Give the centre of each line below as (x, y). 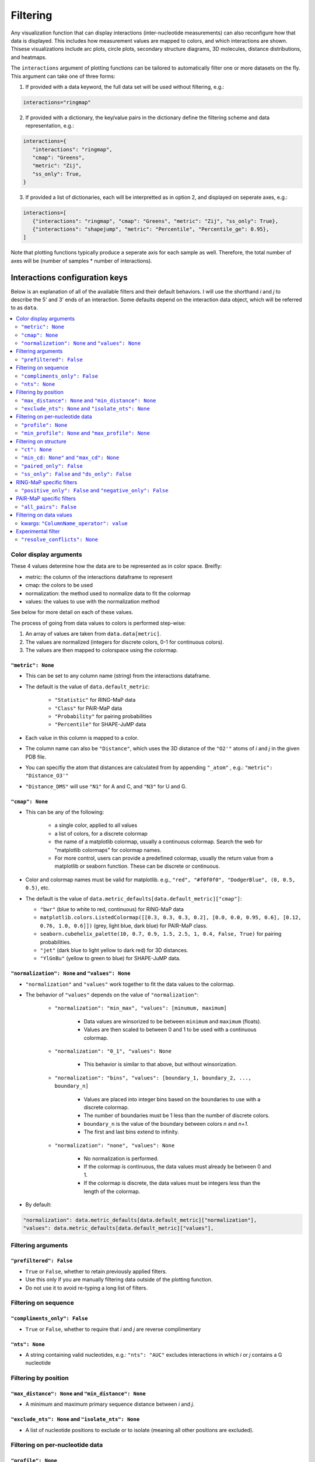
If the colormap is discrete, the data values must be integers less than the (172, 1183)
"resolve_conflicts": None (60, 540)
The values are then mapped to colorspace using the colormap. (101, 650)
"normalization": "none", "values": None (115, 1145)
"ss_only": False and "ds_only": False (76, 474)
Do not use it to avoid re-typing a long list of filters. (87, 1288)
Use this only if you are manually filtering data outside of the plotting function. (119, 1280)
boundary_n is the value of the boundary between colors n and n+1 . (166, 1123)
